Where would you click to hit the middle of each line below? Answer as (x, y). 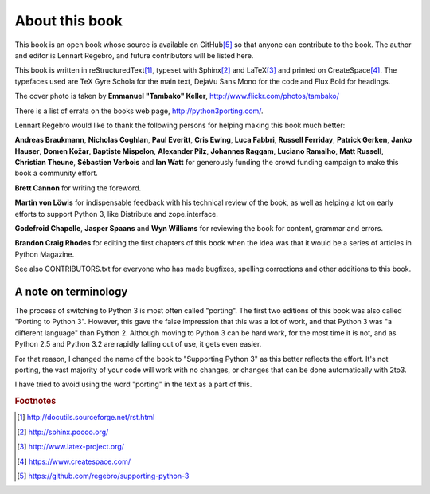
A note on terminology (71, 292)
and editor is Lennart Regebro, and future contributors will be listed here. (134, 55)
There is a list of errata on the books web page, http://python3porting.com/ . (139, 111)
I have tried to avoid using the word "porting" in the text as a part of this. (133, 384)
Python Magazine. (45, 254)
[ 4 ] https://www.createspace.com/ (74, 461)
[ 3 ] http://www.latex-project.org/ (71, 447)
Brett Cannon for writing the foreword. (78, 188)
